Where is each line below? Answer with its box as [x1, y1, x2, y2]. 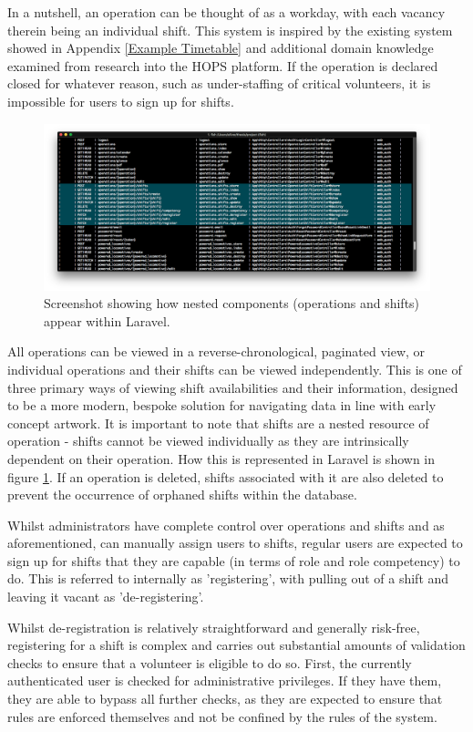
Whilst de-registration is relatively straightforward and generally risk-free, [7, 617, 420, 636]
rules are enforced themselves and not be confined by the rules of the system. [7, 706, 437, 726]
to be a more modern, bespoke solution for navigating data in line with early [7, 396, 437, 415]
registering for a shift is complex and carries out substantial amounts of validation [7, 635, 466, 655]
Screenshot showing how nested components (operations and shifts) [44, 294, 420, 313]
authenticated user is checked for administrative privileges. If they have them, [7, 671, 442, 690]
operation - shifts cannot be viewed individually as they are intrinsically [7, 431, 409, 450]
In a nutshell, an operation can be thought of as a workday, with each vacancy [7, 3, 446, 21]
